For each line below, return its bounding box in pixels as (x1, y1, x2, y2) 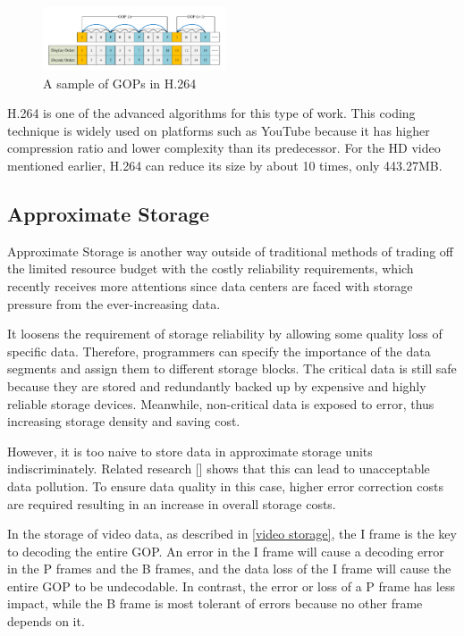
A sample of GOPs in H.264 (43, 73, 197, 92)
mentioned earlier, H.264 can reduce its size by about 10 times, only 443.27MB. (7, 155, 443, 174)
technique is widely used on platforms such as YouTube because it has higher (7, 121, 430, 139)
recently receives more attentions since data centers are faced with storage (7, 276, 413, 295)
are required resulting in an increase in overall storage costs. (7, 494, 336, 513)
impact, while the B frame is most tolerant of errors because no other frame (7, 594, 423, 613)
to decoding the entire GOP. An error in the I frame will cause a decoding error (7, 541, 444, 560)
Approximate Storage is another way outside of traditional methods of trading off (7, 241, 454, 260)
